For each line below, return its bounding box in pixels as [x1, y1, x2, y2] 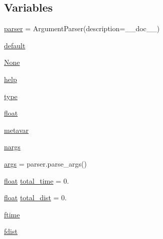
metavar [4, 124, 29, 135]
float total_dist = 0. [4, 192, 67, 203]
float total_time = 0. [4, 175, 69, 186]
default [4, 40, 26, 50]
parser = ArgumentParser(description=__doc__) [4, 23, 160, 34]
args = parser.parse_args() [4, 158, 87, 169]
